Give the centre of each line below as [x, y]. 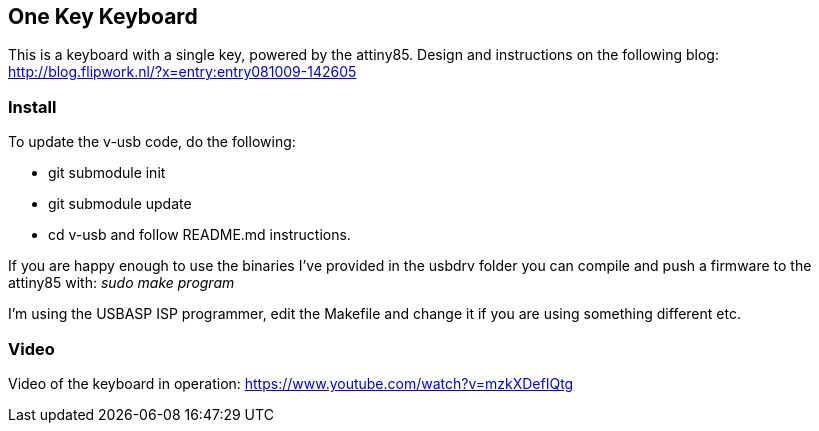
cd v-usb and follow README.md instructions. [199, 235]
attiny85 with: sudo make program [121, 283]
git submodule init [107, 173]
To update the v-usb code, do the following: [152, 142]
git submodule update [120, 204]
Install [32, 106]
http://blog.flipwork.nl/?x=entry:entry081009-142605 [182, 72]
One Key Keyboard [103, 16]
